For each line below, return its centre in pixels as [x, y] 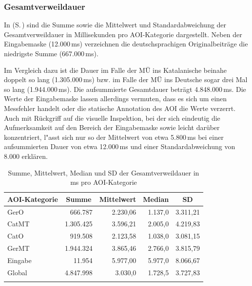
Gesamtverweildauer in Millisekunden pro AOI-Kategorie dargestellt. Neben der [123, 34]
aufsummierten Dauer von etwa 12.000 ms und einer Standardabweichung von [120, 146]
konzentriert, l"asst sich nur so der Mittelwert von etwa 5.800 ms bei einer [114, 137]
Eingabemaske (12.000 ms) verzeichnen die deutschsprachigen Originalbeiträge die [126, 44]
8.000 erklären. [26, 156]
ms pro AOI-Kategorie [104, 182]
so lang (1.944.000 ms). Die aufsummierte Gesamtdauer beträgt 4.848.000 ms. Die [125, 89]
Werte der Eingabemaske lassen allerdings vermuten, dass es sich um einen [116, 99]
